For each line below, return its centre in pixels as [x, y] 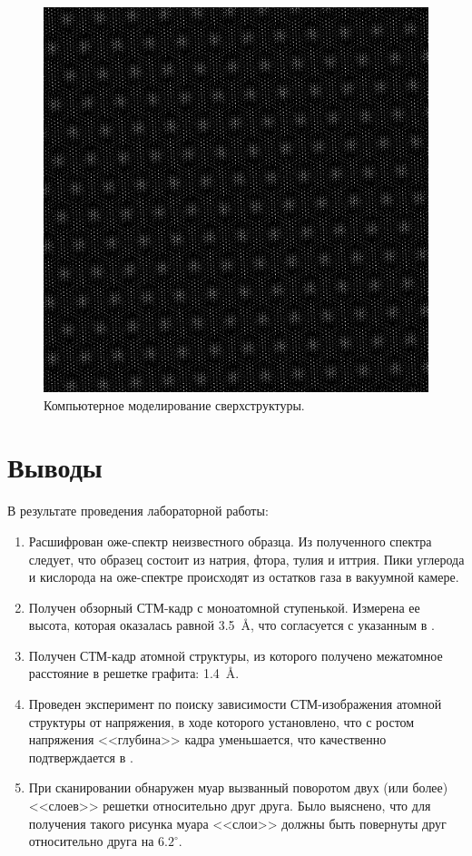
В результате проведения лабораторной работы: [138, 511]
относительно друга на [91, 841]
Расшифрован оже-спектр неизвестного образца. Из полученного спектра [230, 541]
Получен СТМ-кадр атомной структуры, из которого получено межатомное [236, 655]
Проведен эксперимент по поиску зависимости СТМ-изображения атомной [235, 704]
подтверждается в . [81, 757]
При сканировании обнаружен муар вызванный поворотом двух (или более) [238, 787]
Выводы [55, 467]
